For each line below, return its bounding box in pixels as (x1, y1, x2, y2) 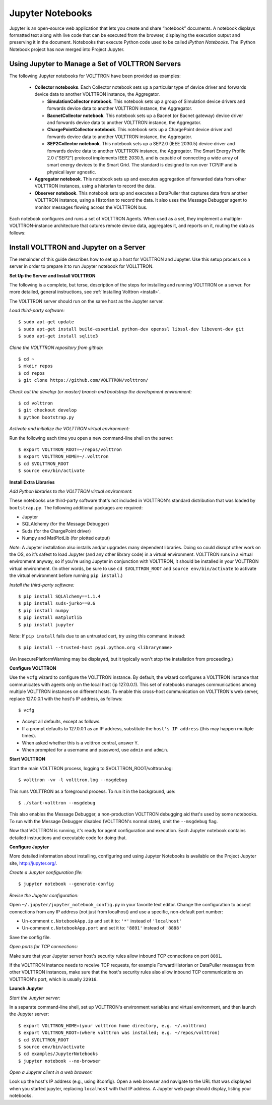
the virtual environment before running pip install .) (9, 572, 123, 578)
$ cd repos (18, 370, 45, 376)
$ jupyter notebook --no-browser (18, 1058, 101, 1064)
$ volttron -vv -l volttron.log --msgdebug (18, 777, 127, 783)
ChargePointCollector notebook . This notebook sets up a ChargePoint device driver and (47, 127, 232, 133)
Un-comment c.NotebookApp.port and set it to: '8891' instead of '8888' (22, 925, 182, 931)
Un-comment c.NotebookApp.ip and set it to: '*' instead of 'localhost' (22, 918, 182, 924)
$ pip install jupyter (18, 622, 75, 627)
